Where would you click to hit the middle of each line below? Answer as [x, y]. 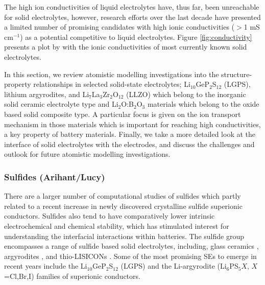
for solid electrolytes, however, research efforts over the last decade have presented [132, 17]
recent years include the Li [46, 266]
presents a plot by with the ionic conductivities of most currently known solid [126, 47]
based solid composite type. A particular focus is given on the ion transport [123, 114]
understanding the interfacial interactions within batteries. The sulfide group [124, 236]
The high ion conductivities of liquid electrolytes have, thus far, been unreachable [132, 7]
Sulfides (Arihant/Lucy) [55, 176]
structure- [237, 74]
